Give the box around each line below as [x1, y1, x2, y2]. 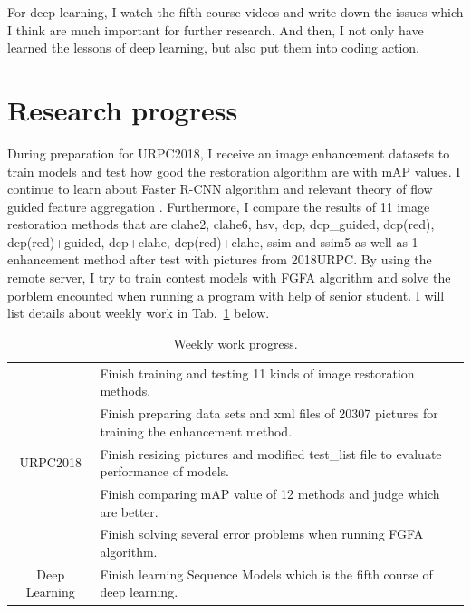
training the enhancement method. [100, 421, 293, 440]
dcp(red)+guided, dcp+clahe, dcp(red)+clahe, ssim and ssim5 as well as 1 [7, 232, 418, 251]
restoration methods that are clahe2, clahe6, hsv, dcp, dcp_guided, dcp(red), [7, 215, 435, 234]
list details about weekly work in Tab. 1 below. [7, 303, 270, 322]
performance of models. [100, 462, 229, 481]
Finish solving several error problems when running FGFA [100, 524, 424, 543]
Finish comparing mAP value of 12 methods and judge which [100, 484, 440, 503]
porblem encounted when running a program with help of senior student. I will [7, 285, 445, 304]
